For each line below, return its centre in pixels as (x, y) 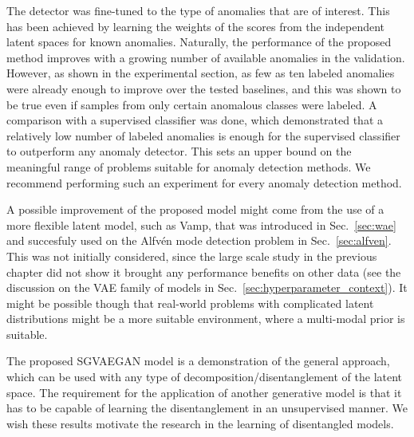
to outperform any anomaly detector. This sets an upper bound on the (179, 151)
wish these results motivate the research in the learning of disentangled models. (200, 423)
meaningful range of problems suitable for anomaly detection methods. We (189, 166)
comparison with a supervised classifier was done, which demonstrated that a (195, 120)
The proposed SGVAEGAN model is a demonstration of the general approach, (198, 361)
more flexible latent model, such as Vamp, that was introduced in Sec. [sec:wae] (201, 224)
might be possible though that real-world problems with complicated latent (190, 303)
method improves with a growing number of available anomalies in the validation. (206, 57)
